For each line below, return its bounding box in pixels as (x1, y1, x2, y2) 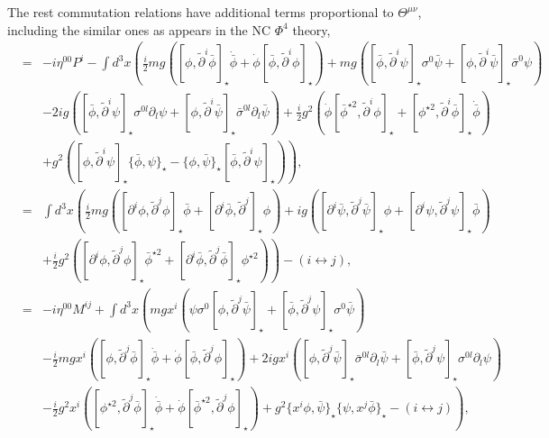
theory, (292, 20, 331, 39)
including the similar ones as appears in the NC (7, 20, 271, 39)
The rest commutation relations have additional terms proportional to (7, 3, 394, 21)
